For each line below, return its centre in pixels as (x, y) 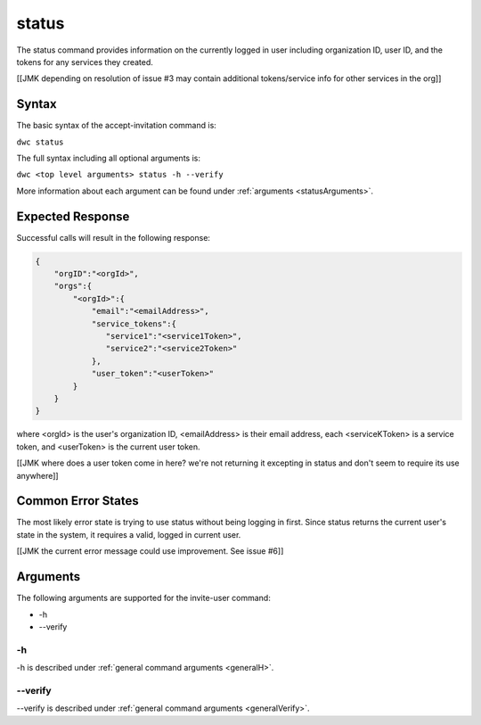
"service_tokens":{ (134, 324)
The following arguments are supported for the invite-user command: (143, 598)
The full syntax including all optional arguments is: (108, 158)
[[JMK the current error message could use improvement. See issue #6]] (150, 551)
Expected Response (73, 216)
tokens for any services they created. (85, 62)
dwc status (40, 142)
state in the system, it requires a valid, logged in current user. (129, 534)
